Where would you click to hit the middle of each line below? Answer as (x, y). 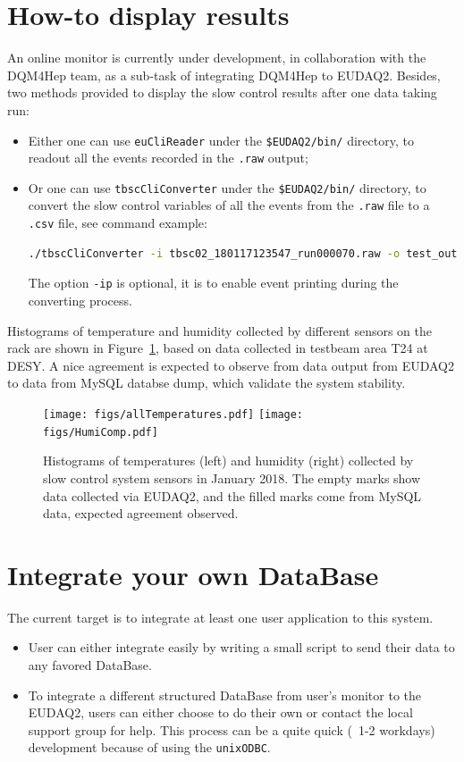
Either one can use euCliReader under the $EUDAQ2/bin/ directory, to (221, 140)
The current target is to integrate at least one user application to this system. (220, 617)
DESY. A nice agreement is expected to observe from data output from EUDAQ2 (231, 365)
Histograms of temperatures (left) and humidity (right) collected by (228, 461)
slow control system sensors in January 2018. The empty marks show (232, 477)
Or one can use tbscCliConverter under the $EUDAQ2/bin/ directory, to (227, 187)
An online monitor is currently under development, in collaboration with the (217, 58)
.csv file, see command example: (118, 223)
